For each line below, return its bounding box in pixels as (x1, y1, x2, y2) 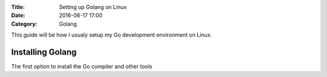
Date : (11, 12, 25, 19)
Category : (11, 20, 38, 27)
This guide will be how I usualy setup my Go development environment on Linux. (11, 31, 212, 38)
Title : (11, 4, 25, 10)
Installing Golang (11, 47, 77, 57)
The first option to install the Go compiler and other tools (11, 63, 153, 70)
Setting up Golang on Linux (59, 4, 127, 10)
